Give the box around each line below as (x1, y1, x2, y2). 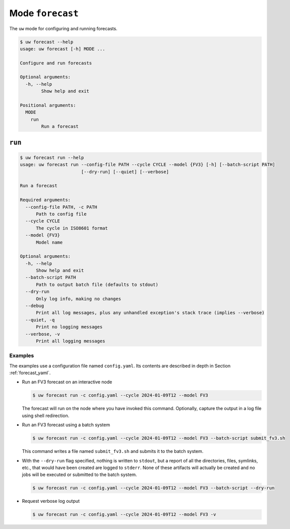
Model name (36, 240, 63, 245)
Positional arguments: (20, 102, 76, 108)
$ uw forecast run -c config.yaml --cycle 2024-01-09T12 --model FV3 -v (32, 512, 216, 517)
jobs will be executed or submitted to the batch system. (22, 472, 137, 478)
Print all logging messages (36, 338, 105, 344)
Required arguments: (20, 197, 71, 203)
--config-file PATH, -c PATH (25, 204, 98, 210)
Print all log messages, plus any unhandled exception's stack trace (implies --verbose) (36, 310, 265, 316)
